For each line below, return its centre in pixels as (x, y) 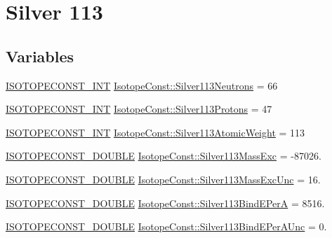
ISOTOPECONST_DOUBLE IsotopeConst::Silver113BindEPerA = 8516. (165, 203)
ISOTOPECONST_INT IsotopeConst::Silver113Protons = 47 (139, 109)
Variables (40, 56)
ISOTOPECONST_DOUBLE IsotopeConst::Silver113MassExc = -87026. (164, 156)
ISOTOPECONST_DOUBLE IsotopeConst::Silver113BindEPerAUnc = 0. (166, 226)
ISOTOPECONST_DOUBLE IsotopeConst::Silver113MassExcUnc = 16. (163, 179)
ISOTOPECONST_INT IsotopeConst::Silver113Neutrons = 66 (142, 85)
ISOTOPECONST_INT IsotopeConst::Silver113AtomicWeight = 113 (155, 132)
